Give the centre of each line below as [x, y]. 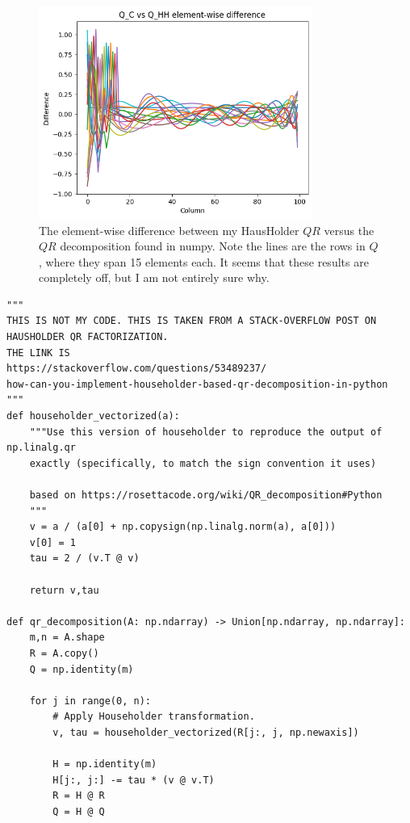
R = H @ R [79, 796]
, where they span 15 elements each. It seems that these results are [204, 261]
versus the [349, 230]
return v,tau [64, 590]
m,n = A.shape [67, 638]
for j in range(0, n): [90, 701]
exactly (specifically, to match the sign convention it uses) [203, 463]
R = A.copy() [64, 653]
